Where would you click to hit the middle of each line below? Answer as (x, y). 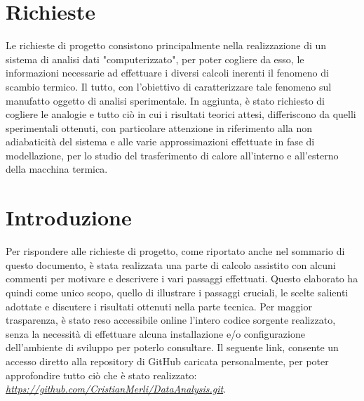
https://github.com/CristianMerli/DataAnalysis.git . (116, 389)
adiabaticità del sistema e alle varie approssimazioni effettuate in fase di (160, 142)
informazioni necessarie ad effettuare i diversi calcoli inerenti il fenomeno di (167, 73)
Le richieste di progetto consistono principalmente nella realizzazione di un (166, 45)
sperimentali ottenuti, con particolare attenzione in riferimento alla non (159, 127)
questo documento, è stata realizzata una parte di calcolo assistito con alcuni (171, 264)
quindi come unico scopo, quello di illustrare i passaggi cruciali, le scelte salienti (177, 292)
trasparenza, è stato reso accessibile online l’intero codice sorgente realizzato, (171, 320)
